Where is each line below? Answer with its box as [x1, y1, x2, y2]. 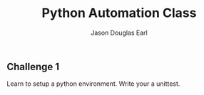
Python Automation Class [41, 5, 197, 21]
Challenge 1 [6, 60, 60, 72]
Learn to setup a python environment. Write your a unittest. [6, 79, 180, 88]
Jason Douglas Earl [91, 28, 148, 37]
